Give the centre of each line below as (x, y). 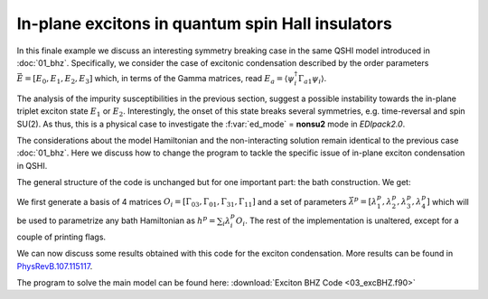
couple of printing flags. (61, 237)
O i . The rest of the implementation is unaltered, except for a (347, 221)
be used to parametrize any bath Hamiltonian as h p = (116, 220)
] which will (447, 201)
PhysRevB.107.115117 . (55, 266)
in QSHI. (32, 165)
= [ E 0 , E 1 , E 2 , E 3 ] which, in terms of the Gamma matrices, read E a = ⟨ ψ (159, 79)
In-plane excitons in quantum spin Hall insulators (204, 23)
